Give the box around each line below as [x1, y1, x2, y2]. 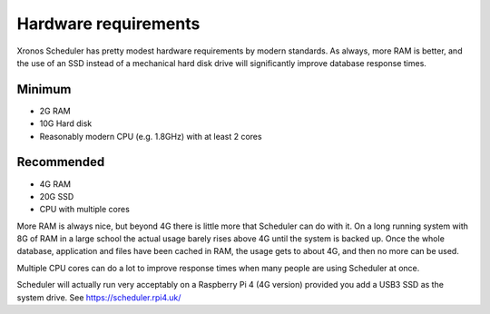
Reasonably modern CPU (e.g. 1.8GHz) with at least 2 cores [39, 131, 262, 142]
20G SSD [39, 191, 74, 201]
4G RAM [39, 178, 72, 190]
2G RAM [39, 105, 72, 116]
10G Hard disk [39, 118, 93, 129]
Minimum [16, 82, 72, 97]
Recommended [16, 154, 105, 170]
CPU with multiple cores [39, 204, 131, 215]
